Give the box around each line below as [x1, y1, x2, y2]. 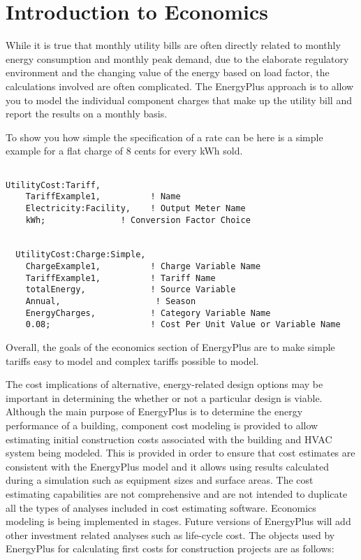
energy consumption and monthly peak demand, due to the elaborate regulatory [6, 51, 349, 66]
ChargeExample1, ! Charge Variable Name [25, 261, 261, 272]
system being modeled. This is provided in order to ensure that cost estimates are [6, 445, 355, 460]
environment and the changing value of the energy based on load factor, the [6, 65, 330, 80]
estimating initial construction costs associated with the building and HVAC [6, 431, 332, 446]
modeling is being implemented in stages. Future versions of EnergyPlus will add [6, 514, 351, 529]
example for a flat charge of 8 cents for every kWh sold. [6, 143, 243, 158]
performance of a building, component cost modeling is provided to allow [6, 418, 318, 433]
